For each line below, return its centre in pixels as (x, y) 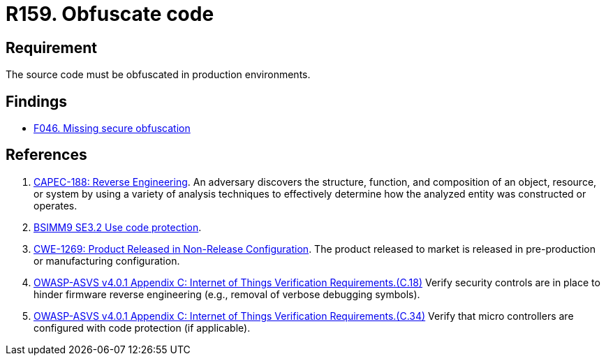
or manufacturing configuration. (107, 260)
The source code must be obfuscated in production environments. (158, 75)
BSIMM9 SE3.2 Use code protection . (118, 227)
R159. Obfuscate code (110, 14)
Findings (37, 101)
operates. (56, 205)
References (46, 155)
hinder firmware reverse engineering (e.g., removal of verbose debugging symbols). (227, 294)
